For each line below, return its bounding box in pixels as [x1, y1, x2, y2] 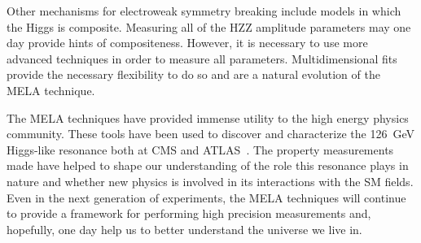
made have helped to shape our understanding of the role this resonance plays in [7, 157, 409, 174]
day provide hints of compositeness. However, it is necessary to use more [7, 34, 368, 51]
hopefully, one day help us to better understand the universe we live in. [7, 220, 362, 237]
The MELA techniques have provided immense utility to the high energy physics [7, 109, 409, 126]
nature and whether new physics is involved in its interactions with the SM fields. [7, 172, 414, 189]
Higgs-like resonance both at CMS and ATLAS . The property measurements [7, 141, 394, 158]
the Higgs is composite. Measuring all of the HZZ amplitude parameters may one [7, 18, 411, 35]
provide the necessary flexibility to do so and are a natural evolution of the [7, 66, 380, 83]
